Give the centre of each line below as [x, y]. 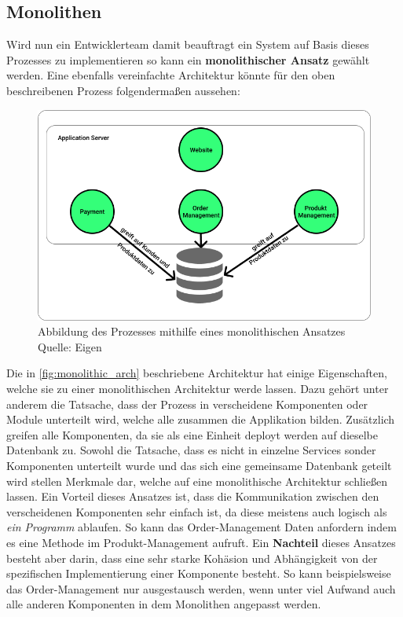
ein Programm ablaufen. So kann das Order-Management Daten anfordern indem [201, 527]
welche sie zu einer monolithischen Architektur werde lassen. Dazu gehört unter [198, 388]
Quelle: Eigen [70, 346]
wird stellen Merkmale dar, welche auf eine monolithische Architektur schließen [197, 481]
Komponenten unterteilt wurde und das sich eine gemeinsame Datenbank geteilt [199, 465]
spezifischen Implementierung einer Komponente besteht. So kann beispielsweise [199, 573]
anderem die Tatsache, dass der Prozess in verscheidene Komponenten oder [187, 404]
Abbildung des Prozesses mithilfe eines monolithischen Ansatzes [192, 331]
